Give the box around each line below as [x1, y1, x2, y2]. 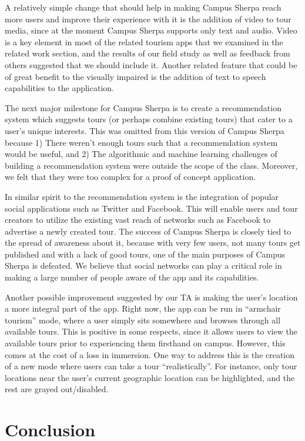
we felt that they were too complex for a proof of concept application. [5, 171, 256, 183]
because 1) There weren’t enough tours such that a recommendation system [5, 136, 278, 148]
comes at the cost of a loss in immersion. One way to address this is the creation [5, 348, 295, 360]
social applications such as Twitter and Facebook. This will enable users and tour [5, 202, 298, 214]
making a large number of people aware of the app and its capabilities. [5, 271, 259, 283]
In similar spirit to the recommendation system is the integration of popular [5, 190, 279, 202]
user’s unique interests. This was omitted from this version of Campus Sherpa [5, 124, 284, 136]
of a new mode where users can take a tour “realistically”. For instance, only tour [5, 360, 297, 372]
